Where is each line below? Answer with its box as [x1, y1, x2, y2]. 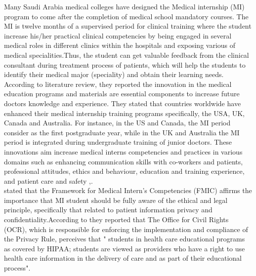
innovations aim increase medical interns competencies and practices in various [4, 146, 243, 157]
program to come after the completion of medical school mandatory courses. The [4, 11, 249, 21]
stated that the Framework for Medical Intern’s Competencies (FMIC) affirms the [4, 185, 252, 196]
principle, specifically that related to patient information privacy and [4, 204, 213, 215]
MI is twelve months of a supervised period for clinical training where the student [4, 21, 252, 31]
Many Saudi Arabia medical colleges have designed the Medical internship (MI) [4, 1, 245, 11]
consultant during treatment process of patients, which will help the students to [4, 59, 246, 70]
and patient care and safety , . [4, 175, 93, 186]
